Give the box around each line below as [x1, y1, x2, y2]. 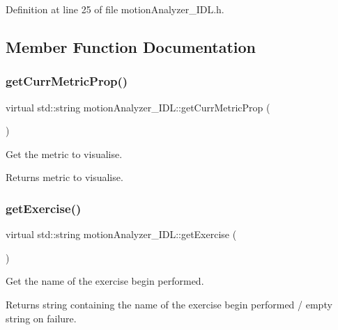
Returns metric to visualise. [6, 170, 123, 184]
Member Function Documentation [6, 36, 256, 57]
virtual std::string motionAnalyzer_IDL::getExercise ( [6, 227, 237, 242]
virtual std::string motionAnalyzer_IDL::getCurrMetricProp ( [6, 100, 270, 114]
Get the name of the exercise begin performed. [6, 274, 204, 288]
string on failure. [6, 311, 77, 325]
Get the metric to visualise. [6, 146, 123, 161]
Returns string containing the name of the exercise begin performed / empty [6, 297, 332, 311]
